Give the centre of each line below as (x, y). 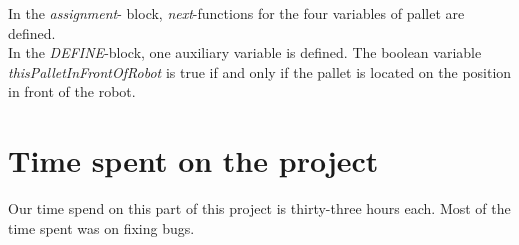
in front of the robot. (72, 91)
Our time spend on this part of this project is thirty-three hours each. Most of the (259, 208)
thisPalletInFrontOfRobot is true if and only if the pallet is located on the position (260, 71)
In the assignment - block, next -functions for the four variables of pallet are (236, 13)
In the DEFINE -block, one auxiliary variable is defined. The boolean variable (245, 52)
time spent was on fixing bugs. (101, 227)
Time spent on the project (193, 160)
